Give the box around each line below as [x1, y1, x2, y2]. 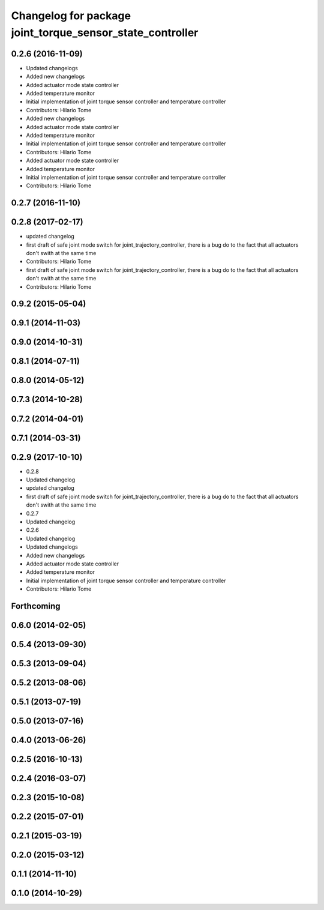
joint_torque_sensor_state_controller [11, 26, 199, 39]
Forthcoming [11, 601, 61, 611]
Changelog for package [11, 9, 131, 22]
